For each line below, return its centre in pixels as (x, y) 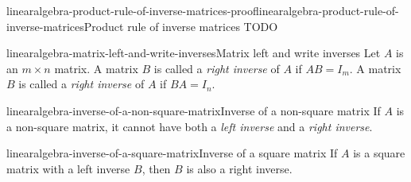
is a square (379, 153)
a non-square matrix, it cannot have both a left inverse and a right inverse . (190, 126)
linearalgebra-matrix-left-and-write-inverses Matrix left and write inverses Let (194, 53)
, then (156, 168)
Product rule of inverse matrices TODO (181, 26)
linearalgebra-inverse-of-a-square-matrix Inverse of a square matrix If (172, 153)
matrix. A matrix (96, 68)
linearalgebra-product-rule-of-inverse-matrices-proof (133, 10)
